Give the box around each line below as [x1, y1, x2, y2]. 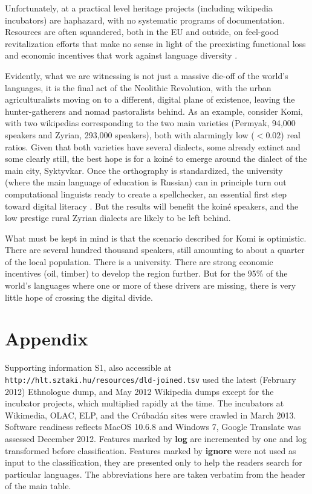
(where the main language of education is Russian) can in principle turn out [5, 176, 287, 188]
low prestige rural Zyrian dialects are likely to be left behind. [5, 211, 231, 224]
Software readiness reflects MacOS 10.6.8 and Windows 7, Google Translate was [5, 420, 301, 433]
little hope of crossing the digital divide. [5, 290, 153, 303]
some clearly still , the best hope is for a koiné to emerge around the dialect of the [5, 152, 307, 165]
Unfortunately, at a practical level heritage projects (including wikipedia [5, 2, 273, 14]
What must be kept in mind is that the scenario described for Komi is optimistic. [5, 231, 307, 244]
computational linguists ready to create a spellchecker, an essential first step [5, 187, 287, 200]
